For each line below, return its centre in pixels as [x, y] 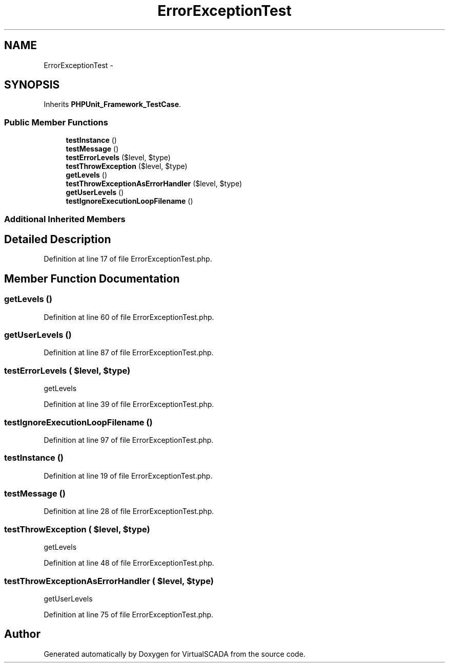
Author [22, 634]
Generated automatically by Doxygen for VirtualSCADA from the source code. [175, 654]
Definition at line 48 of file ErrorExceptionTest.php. [129, 563]
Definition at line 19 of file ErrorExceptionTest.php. [128, 476]
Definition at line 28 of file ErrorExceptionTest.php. [129, 511]
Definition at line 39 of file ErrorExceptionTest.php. [129, 404]
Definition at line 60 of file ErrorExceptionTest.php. [129, 317]
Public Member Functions [56, 122]
